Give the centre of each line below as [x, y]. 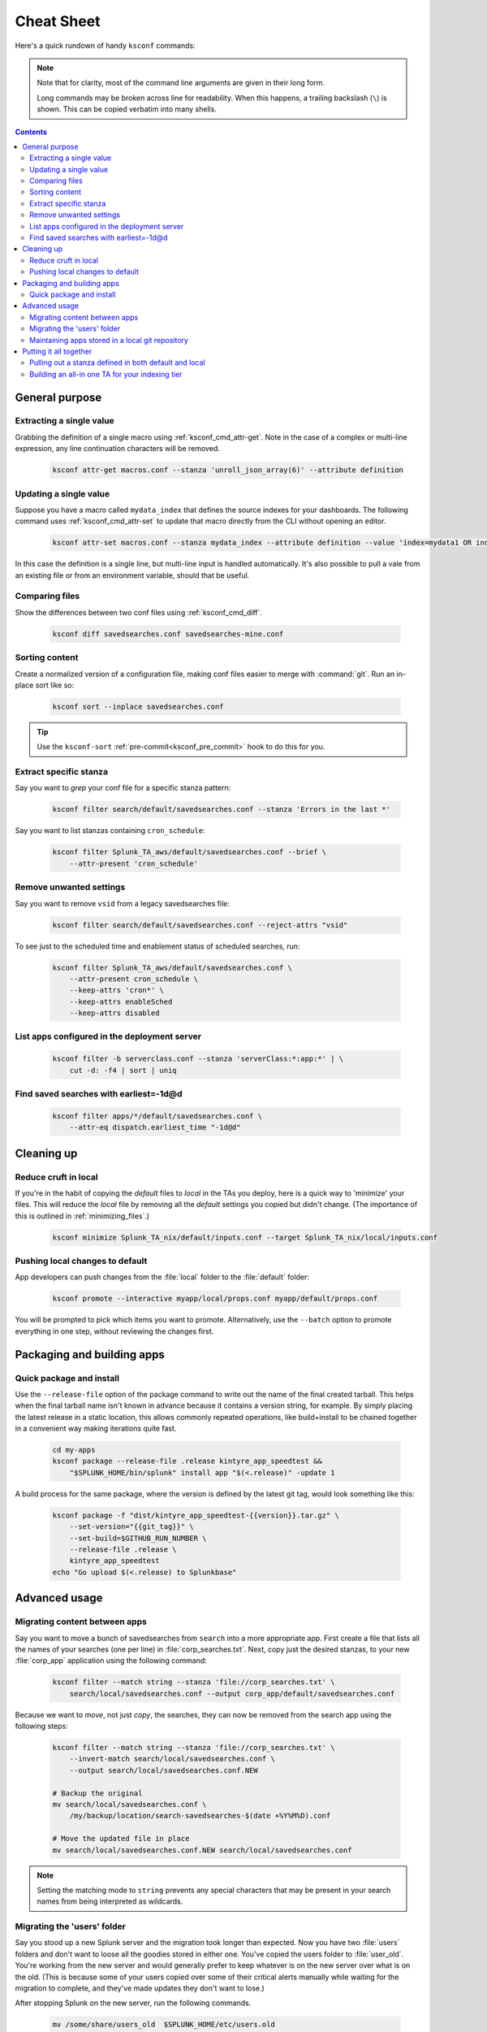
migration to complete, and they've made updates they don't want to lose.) [140, 1988]
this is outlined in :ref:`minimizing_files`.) [82, 1216]
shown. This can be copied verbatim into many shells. [127, 109]
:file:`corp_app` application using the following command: [111, 1661]
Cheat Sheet [58, 21]
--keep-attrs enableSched [121, 1001]
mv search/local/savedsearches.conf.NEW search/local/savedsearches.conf [202, 1850]
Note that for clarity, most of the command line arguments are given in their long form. [181, 83]
